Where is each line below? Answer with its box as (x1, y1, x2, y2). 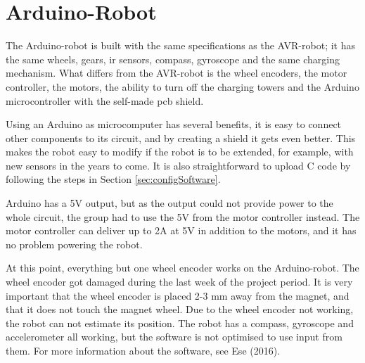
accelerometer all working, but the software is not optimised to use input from (6, 329, 342, 344)
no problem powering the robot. (6, 236, 143, 251)
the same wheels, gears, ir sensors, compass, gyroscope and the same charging (6, 51, 340, 66)
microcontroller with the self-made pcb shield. (6, 93, 204, 108)
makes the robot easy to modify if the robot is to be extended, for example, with (6, 144, 354, 159)
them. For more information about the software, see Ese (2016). (6, 343, 281, 357)
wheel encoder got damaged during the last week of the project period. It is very (6, 274, 353, 289)
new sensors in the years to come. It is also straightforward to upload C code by (6, 158, 351, 172)
